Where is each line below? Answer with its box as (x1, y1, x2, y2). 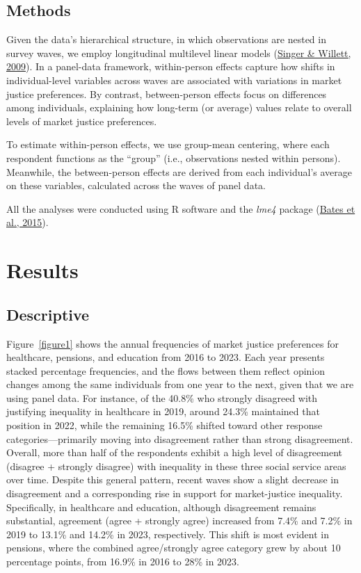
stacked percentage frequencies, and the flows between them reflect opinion (6, 363, 326, 378)
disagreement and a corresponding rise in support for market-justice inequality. (6, 486, 343, 501)
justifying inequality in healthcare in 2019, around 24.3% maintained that (6, 404, 320, 419)
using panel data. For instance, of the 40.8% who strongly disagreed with (6, 390, 318, 405)
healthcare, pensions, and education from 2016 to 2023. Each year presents (6, 350, 325, 364)
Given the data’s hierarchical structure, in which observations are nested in (6, 32, 326, 47)
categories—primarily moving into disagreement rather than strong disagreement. (6, 431, 353, 446)
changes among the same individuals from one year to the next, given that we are (6, 377, 354, 392)
